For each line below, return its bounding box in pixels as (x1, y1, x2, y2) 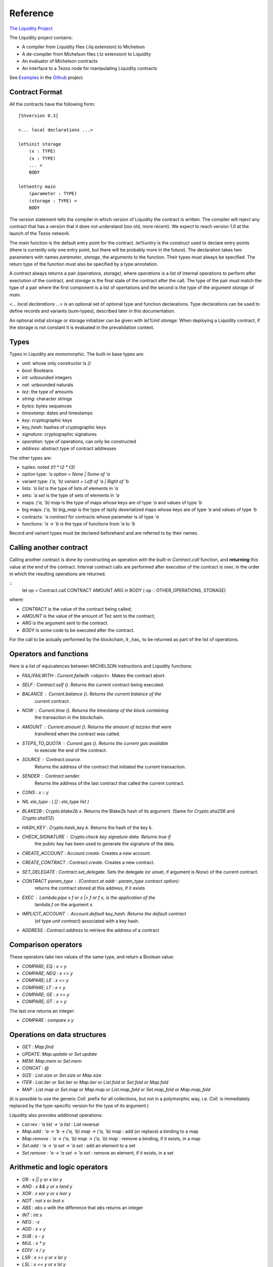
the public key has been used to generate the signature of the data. (34, 841, 175, 847)
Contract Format (9, 88, 63, 96)
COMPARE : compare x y (22, 1017, 74, 1023)
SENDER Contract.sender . (22, 773, 81, 779)
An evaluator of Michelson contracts (22, 58, 98, 64)
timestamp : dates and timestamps (22, 410, 93, 416)
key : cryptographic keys (22, 417, 73, 423)
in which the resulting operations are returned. (9, 571, 106, 577)
